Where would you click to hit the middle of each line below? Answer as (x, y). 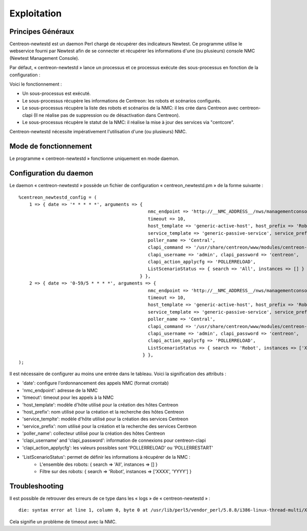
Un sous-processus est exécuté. (57, 94)
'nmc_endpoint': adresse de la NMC (60, 390)
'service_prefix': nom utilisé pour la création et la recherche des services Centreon (109, 426)
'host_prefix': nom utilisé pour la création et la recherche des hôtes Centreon (103, 412)
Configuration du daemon (51, 173)
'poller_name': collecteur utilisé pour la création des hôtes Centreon (94, 434)
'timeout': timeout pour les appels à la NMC (68, 398)
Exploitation (36, 13)
